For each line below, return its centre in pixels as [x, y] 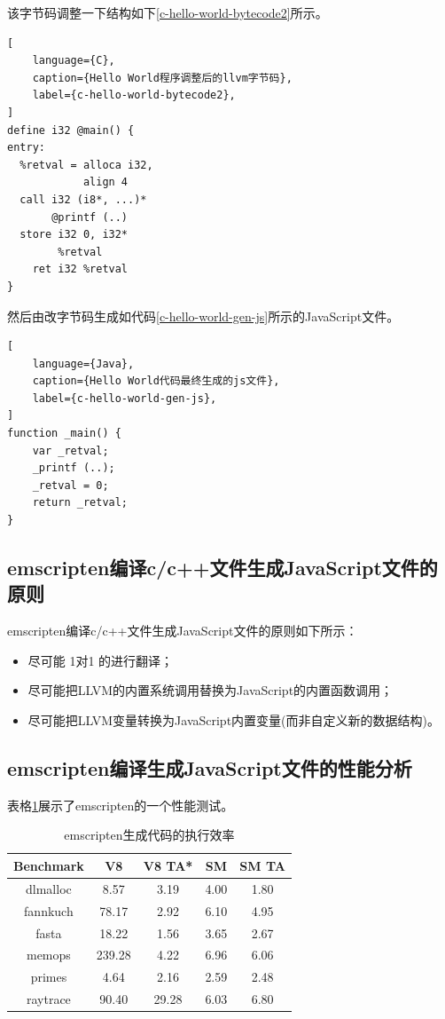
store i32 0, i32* [74, 235]
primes [49, 977]
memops [48, 955]
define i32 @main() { [71, 130]
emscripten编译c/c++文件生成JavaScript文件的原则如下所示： [183, 631]
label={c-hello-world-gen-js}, [125, 398]
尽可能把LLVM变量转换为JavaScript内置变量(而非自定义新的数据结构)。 [234, 720]
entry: [26, 148]
